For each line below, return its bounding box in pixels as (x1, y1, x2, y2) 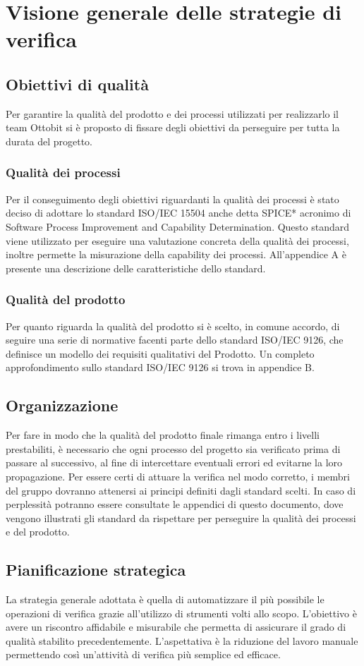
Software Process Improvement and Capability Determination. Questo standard (6, 219, 350, 234)
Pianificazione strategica (6, 559, 186, 581)
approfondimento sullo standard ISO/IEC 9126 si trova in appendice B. (6, 360, 315, 375)
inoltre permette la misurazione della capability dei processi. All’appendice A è (6, 247, 346, 262)
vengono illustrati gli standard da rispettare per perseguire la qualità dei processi (6, 510, 356, 525)
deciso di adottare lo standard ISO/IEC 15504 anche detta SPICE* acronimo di (6, 205, 351, 220)
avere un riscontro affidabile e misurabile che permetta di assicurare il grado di (6, 619, 346, 634)
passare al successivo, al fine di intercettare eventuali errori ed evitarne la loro (6, 455, 343, 470)
